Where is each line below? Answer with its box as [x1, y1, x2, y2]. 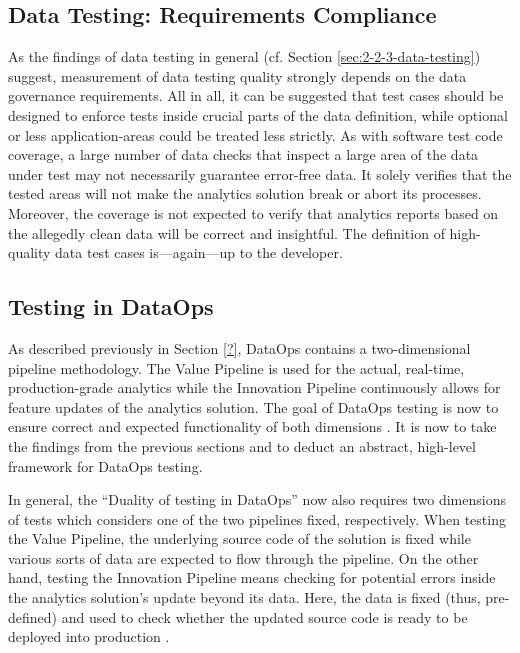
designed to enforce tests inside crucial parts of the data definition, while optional [8, 104, 508, 125]
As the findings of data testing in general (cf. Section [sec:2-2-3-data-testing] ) [8, 46, 481, 67]
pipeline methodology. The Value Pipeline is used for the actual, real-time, [8, 357, 465, 378]
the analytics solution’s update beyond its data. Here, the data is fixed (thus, [8, 587, 481, 608]
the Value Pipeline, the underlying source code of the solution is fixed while [8, 528, 471, 549]
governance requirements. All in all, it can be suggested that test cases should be [8, 85, 504, 106]
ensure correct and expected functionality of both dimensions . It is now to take [8, 416, 497, 437]
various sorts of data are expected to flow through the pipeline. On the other [8, 547, 479, 568]
